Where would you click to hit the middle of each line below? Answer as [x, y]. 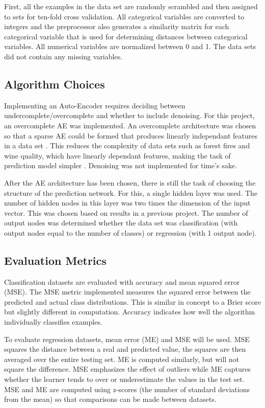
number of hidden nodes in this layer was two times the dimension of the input [127, 203]
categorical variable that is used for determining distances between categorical [126, 36]
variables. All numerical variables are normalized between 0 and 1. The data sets [130, 46]
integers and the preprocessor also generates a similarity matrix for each [117, 26]
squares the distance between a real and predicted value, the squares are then [125, 349]
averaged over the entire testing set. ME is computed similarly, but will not [122, 359]
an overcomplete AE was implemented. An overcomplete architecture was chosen [130, 125]
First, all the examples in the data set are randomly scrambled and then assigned [131, 6]
